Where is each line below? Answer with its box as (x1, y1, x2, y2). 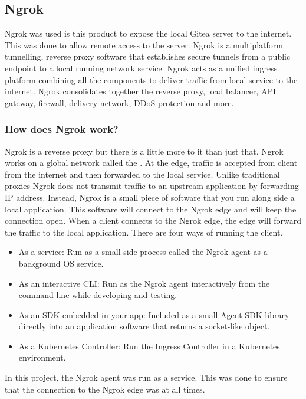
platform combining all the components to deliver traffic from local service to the (5, 73, 298, 86)
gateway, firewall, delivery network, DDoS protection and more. (5, 96, 234, 109)
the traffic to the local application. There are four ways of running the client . (5, 225, 283, 238)
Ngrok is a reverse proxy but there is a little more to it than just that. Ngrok (5, 145, 284, 157)
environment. (18, 351, 66, 364)
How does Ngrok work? (5, 122, 119, 136)
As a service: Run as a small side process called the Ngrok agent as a (18, 246, 268, 258)
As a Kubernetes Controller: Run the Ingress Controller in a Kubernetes (18, 339, 280, 352)
